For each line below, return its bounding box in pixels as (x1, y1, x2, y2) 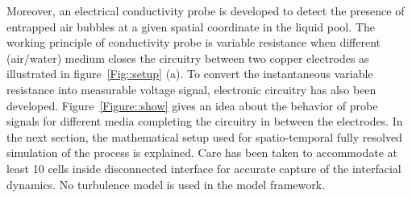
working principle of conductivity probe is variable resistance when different (6, 34, 381, 51)
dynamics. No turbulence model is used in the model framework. (6, 175, 326, 192)
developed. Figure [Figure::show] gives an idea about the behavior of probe (6, 97, 378, 113)
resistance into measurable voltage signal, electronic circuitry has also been (6, 80, 377, 97)
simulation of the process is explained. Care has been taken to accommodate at (6, 144, 397, 161)
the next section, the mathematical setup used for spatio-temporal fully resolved (6, 128, 402, 145)
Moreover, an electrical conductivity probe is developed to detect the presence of (6, 2, 405, 19)
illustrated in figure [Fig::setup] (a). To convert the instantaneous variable (6, 65, 373, 82)
